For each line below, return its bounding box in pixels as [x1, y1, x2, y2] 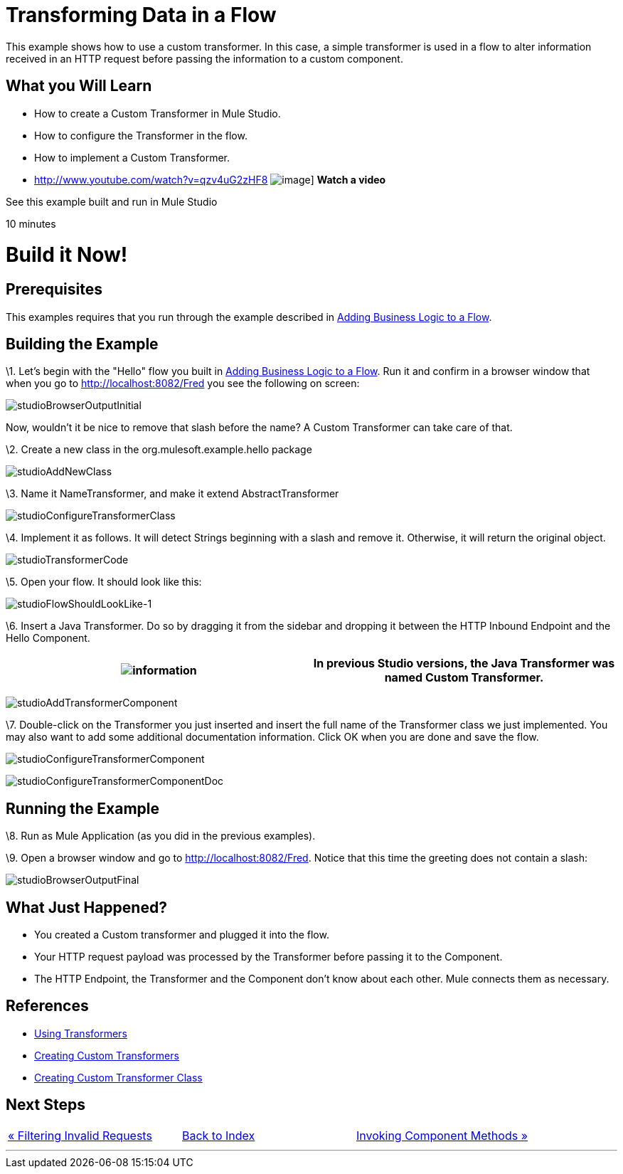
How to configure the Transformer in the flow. [34, 129, 247, 142]
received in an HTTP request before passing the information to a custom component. [6, 52, 403, 65]
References [6, 997, 89, 1015]
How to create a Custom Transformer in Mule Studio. [34, 107, 281, 120]
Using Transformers [34, 1027, 127, 1040]
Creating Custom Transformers [34, 1049, 179, 1062]
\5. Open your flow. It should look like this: [6, 576, 202, 588]
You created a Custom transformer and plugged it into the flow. [34, 929, 329, 941]
